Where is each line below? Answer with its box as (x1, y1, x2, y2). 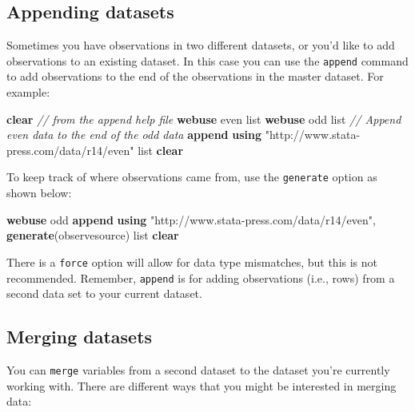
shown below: (6, 184, 72, 201)
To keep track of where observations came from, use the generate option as (6, 168, 377, 185)
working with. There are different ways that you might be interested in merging (6, 377, 397, 394)
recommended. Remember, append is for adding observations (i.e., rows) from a (6, 269, 395, 286)
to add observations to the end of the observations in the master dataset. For (6, 68, 384, 85)
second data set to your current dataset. (6, 285, 202, 302)
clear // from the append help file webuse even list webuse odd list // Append (6, 110, 401, 127)
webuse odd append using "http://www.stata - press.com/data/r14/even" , (6, 211, 376, 228)
